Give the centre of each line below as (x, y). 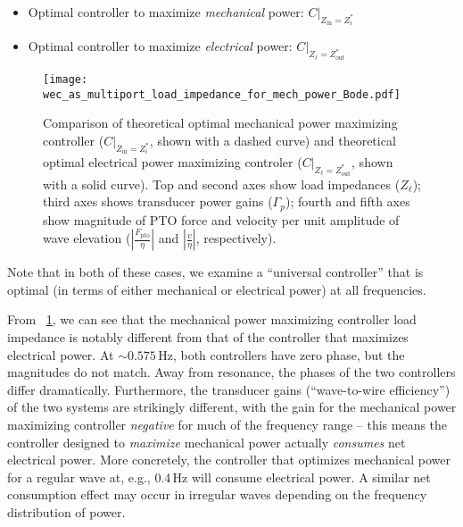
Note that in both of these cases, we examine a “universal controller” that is (215, 272)
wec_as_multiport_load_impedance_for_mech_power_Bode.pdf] (222, 94)
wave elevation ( (87, 238)
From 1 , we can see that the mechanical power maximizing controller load (212, 319)
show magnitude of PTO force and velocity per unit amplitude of (221, 219)
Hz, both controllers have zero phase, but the (281, 354)
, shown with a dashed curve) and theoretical (273, 140)
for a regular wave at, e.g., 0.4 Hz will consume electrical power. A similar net (219, 477)
